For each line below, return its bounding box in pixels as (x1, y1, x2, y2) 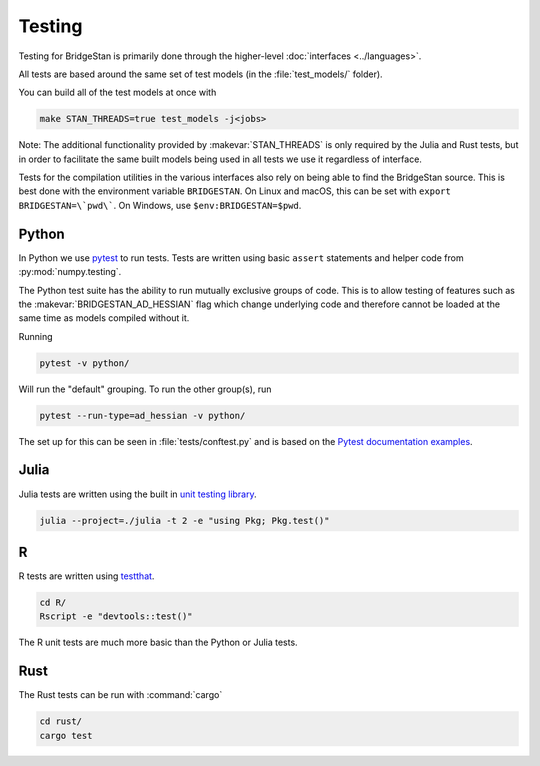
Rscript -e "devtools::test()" (39, 611, 194, 622)
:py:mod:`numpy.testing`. (18, 266, 122, 278)
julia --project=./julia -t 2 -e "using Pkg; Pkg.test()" (39, 515, 330, 526)
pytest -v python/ (39, 357, 130, 369)
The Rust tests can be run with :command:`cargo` (18, 689, 223, 701)
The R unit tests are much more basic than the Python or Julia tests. (18, 636, 299, 649)
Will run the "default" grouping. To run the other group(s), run (18, 383, 272, 395)
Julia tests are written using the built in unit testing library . (18, 488, 257, 500)
